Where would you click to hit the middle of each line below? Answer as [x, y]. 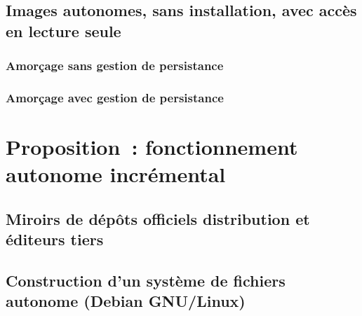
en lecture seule [63, 30]
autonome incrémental [116, 174]
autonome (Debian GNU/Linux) [126, 301]
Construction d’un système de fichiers [146, 280]
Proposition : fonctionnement [152, 147]
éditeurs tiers [55, 239]
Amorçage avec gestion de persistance [115, 97]
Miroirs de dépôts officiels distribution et [158, 218]
